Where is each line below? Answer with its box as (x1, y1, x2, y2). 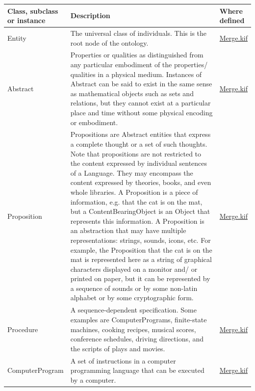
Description (70, 10, 110, 21)
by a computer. (70, 374, 116, 385)
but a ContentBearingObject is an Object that (70, 206, 210, 216)
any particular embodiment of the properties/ (70, 59, 208, 69)
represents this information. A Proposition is (70, 215, 204, 226)
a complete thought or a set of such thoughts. (70, 138, 207, 149)
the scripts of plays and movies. (70, 343, 165, 353)
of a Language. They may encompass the (70, 167, 193, 178)
